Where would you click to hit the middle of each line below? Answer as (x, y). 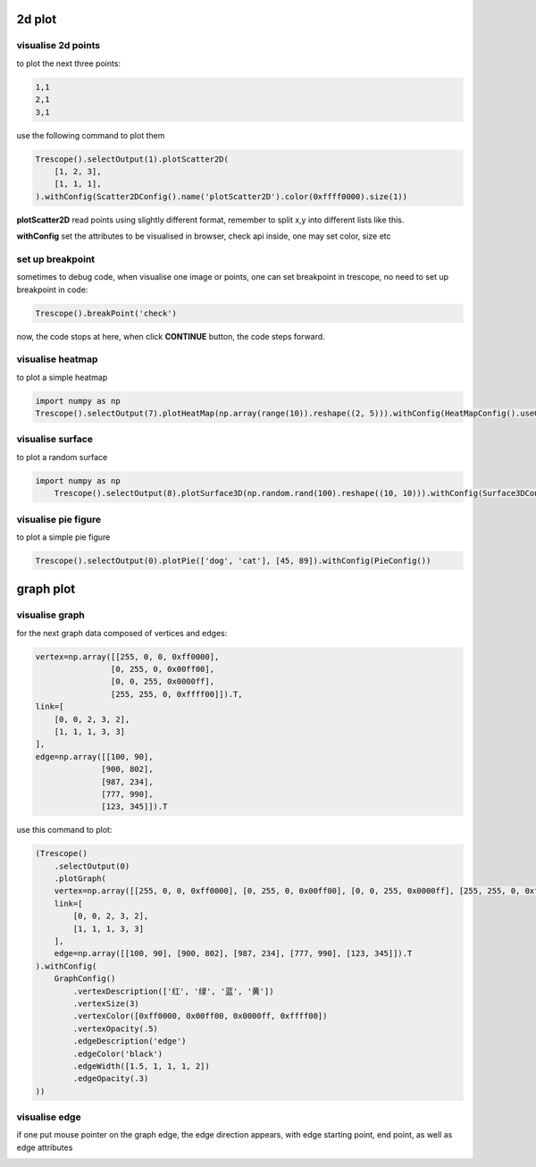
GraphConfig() (85, 979)
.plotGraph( (80, 879)
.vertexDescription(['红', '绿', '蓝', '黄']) (173, 991)
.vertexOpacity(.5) (115, 1028)
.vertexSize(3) (106, 1003)
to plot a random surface (62, 457)
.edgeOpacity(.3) (111, 1079)
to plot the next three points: (68, 63)
